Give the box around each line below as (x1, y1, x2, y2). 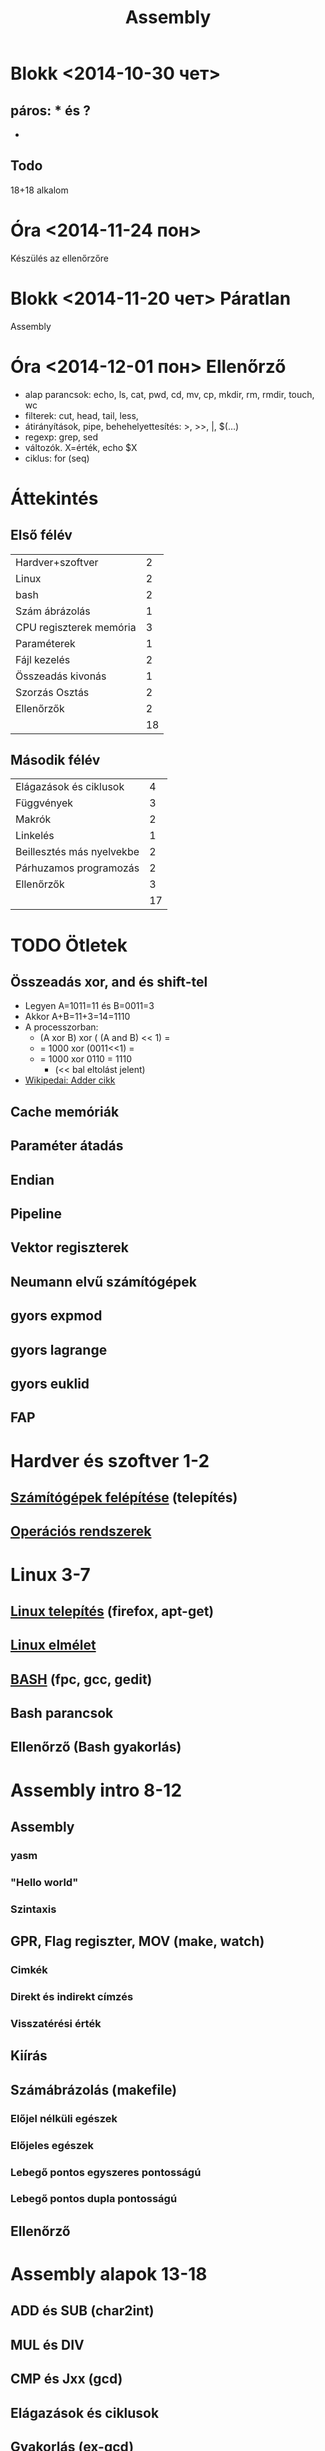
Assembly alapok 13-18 (10, 2263, 208, 2285)
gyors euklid (10, 1375, 90, 1392)
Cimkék (10, 1963, 48, 1977)
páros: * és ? (10, 102, 92, 119)
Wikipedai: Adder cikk (24, 1074, 116, 1086)
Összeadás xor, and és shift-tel (10, 974, 208, 991)
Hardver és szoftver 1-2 (10, 1449, 210, 1472)
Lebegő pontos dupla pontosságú (10, 2192, 178, 2206)
